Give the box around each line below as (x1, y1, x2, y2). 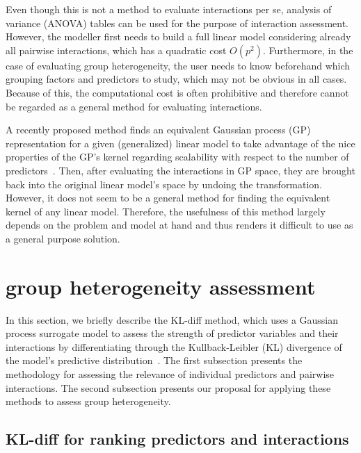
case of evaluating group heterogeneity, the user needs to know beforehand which (6, 58, 351, 72)
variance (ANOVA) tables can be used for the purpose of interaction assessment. (6, 15, 348, 30)
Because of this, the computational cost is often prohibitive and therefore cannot (6, 85, 349, 99)
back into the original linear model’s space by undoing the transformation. (6, 176, 323, 191)
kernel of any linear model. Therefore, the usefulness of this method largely (6, 204, 326, 218)
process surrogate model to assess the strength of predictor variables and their (6, 326, 339, 340)
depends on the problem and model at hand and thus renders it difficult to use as (6, 217, 353, 232)
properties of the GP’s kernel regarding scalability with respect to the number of (6, 149, 349, 164)
